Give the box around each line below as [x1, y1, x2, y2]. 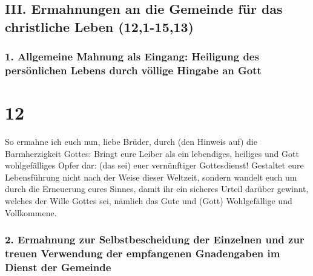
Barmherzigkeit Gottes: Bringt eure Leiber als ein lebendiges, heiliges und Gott [5, 147, 299, 159]
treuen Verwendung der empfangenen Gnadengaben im [5, 246, 280, 261]
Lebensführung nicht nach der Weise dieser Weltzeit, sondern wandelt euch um [5, 170, 297, 183]
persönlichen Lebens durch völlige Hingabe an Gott [5, 63, 262, 78]
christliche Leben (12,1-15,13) [5, 17, 194, 36]
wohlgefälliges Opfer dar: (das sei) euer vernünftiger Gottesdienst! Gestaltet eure [5, 159, 304, 172]
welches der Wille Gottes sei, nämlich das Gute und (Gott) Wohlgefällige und [5, 194, 292, 207]
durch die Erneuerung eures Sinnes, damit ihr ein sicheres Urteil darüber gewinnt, [5, 182, 309, 195]
